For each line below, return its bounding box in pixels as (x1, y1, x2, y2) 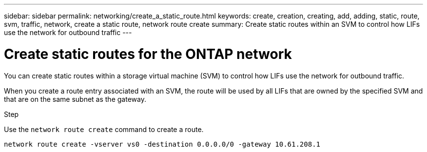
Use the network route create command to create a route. (4, 125, 204, 133)
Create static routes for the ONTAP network (4, 45, 292, 62)
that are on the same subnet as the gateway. (4, 95, 146, 103)
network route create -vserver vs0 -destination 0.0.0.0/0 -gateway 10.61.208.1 (4, 140, 321, 148)
